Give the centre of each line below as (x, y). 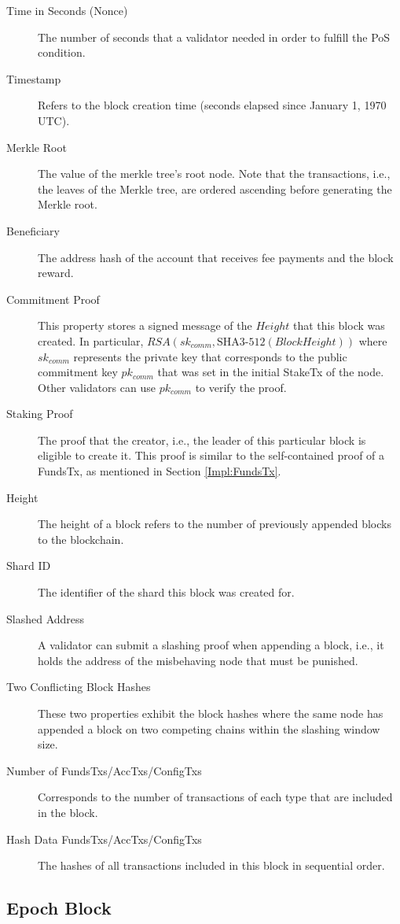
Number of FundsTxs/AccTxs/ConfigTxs (104, 770)
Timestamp (34, 78)
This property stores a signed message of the (145, 325)
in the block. (68, 812)
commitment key (78, 372)
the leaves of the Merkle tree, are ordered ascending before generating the (215, 188)
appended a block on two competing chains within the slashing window (209, 728)
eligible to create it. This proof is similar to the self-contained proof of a (211, 455)
